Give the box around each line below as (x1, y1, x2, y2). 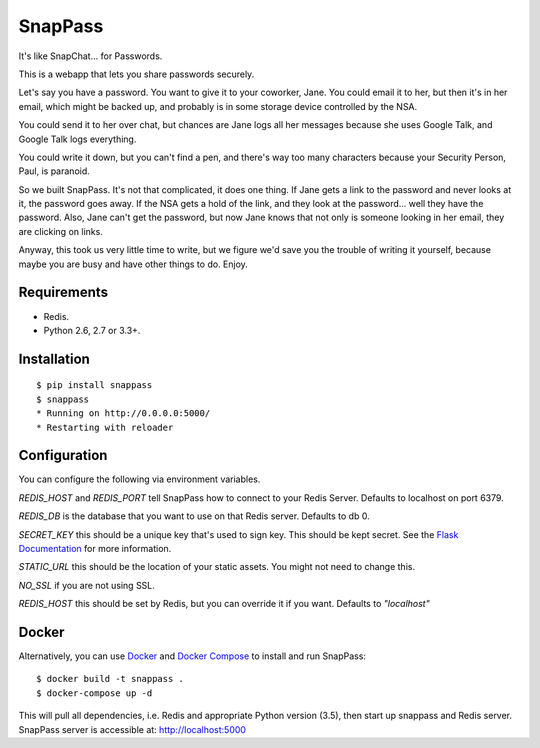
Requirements (18, 284, 109, 301)
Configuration (18, 447, 108, 464)
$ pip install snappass (36, 380, 153, 391)
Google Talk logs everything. (18, 133, 137, 145)
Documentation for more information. (18, 542, 172, 554)
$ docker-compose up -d (36, 687, 153, 699)
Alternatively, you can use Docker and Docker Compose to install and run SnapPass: (18, 650, 367, 662)
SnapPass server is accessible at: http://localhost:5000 (18, 723, 247, 735)
